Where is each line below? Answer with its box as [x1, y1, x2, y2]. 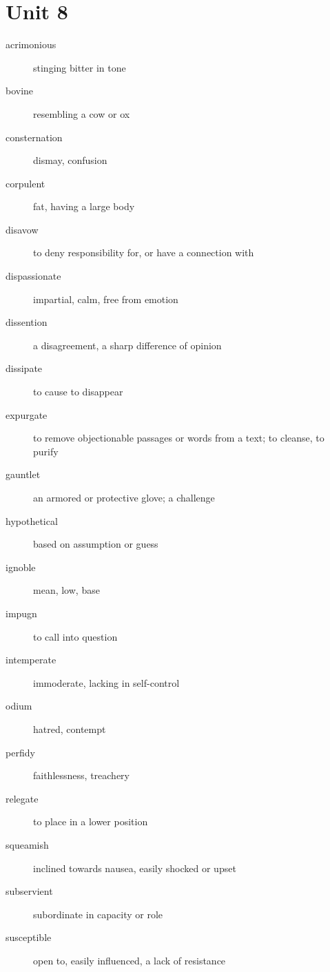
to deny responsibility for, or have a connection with [33, 245, 254, 260]
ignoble [6, 559, 36, 574]
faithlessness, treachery [33, 768, 130, 783]
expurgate [6, 407, 48, 422]
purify [33, 444, 59, 458]
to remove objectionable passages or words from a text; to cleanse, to [33, 431, 324, 445]
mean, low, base [33, 583, 100, 597]
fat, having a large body [33, 199, 135, 214]
